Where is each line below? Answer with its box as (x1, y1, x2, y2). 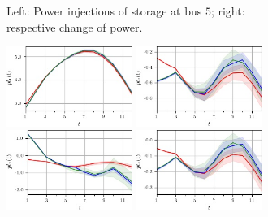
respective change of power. (6, 18, 143, 35)
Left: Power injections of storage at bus (6, 2, 202, 19)
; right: (210, 2, 245, 19)
